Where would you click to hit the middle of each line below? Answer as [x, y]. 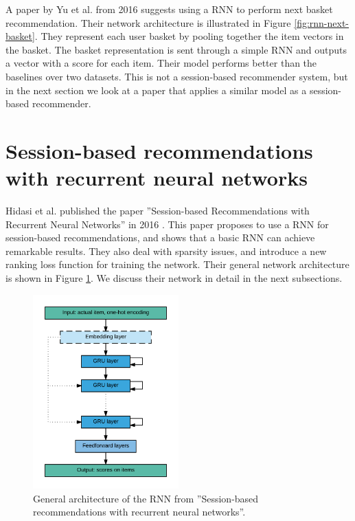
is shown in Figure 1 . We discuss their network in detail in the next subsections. [174, 278]
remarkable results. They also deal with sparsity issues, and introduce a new [166, 251]
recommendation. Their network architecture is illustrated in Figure [148, 22]
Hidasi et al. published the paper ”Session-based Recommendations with [158, 211]
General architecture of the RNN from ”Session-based [146, 498]
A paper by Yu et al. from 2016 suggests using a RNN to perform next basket [169, 9]
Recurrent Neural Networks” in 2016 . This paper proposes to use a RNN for [167, 224]
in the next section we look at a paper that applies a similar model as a [156, 90]
